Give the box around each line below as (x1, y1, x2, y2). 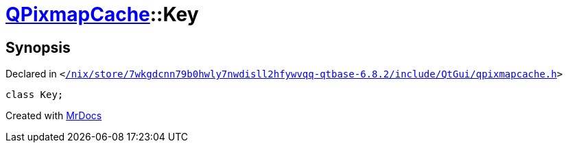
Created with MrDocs (5, 110, 102, 122)
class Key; (5, 89, 64, 101)
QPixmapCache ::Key (5, 3, 199, 26)
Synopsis (5, 38, 71, 56)
